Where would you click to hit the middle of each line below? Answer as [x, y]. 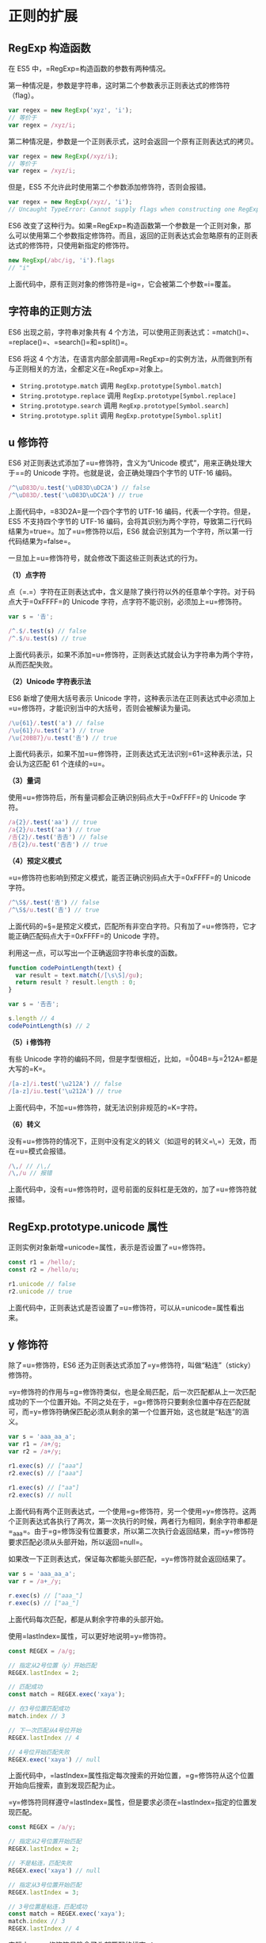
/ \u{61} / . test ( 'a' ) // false [56, 723]
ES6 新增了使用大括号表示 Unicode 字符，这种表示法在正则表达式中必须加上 [132, 698]
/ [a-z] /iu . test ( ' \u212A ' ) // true [65, 1091]
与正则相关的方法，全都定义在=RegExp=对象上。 [88, 369]
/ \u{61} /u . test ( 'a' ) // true [56, 730]
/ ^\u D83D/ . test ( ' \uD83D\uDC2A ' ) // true [76, 495]
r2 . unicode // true [40, 1291]
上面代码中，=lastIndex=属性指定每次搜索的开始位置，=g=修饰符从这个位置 [131, 1776]
